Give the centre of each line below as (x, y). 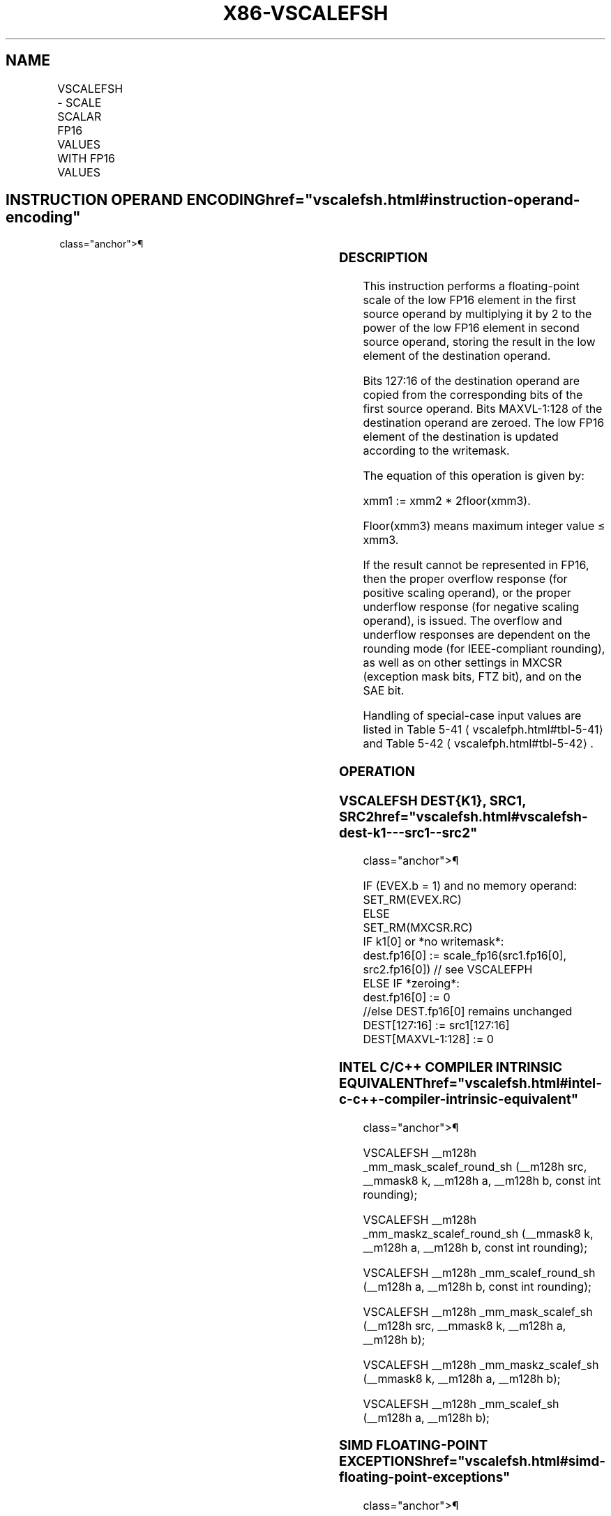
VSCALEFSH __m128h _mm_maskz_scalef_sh (481, 1364)
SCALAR (80, 116)
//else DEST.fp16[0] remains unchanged (468, 1011)
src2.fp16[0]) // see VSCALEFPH (448, 970)
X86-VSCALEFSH (305, 13)
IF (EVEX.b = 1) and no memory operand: (470, 886)
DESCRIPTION (384, 258)
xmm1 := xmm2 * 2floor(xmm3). (447, 501)
